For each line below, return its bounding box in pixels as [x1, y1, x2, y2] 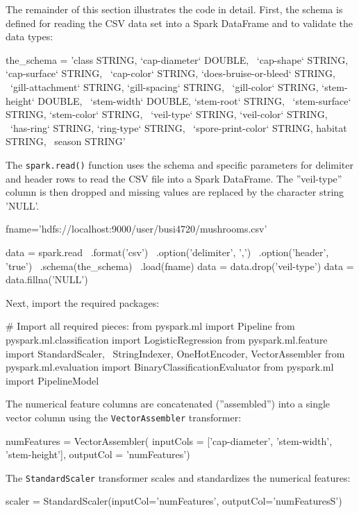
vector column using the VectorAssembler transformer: [6, 410, 242, 424]
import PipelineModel [6, 373, 99, 387]
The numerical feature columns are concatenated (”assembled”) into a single [6, 396, 331, 411]
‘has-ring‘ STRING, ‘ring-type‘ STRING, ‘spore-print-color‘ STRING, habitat [10, 120, 347, 135]
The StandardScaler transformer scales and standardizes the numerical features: [6, 470, 351, 485]
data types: [6, 29, 53, 44]
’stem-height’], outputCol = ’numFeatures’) [6, 447, 190, 462]
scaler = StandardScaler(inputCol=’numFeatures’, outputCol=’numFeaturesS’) [6, 494, 342, 508]
